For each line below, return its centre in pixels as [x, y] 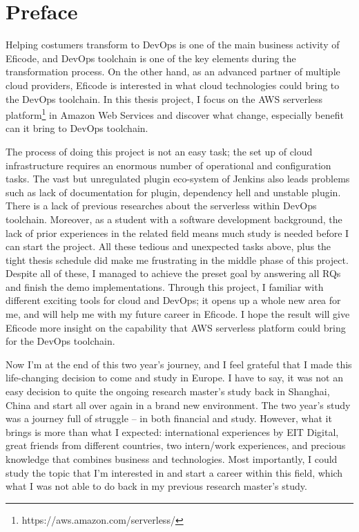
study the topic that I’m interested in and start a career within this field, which [174, 472]
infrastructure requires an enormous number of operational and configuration [168, 165]
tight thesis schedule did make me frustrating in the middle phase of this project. [177, 259]
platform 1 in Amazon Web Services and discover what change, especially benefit [175, 114]
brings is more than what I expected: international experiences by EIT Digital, [172, 431]
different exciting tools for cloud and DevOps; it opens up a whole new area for [173, 300]
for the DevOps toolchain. [60, 341]
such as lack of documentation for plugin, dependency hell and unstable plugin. [173, 192]
